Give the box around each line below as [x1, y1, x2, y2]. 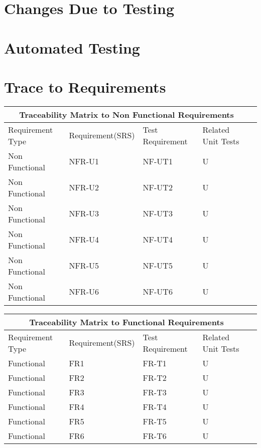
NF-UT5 [143, 260, 173, 272]
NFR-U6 [69, 286, 99, 298]
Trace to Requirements [4, 76, 166, 97]
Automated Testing [4, 37, 140, 58]
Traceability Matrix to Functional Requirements [29, 316, 224, 328]
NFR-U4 [69, 234, 99, 246]
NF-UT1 [143, 155, 173, 167]
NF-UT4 [143, 234, 173, 246]
